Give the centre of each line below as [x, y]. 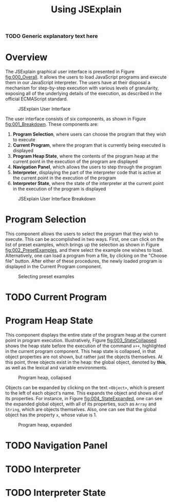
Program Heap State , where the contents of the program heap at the [85, 156]
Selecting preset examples [46, 276]
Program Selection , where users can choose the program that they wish [89, 134]
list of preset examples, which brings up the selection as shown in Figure [82, 245]
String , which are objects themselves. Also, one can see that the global [81, 409]
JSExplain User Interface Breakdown [57, 199]
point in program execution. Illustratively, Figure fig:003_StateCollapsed [81, 341]
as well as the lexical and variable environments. [56, 368]
